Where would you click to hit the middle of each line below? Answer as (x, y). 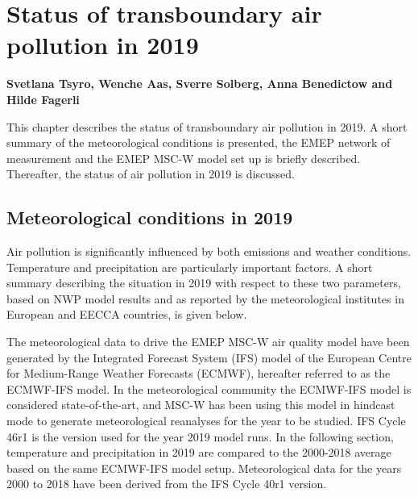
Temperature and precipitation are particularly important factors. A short (190, 267)
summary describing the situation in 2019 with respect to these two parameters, (204, 283)
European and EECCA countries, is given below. (127, 314)
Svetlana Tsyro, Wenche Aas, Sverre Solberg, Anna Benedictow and (200, 84)
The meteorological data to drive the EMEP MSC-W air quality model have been (208, 342)
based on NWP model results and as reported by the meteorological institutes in (205, 298)
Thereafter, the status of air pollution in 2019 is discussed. (151, 174)
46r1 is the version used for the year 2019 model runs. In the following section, (200, 436)
